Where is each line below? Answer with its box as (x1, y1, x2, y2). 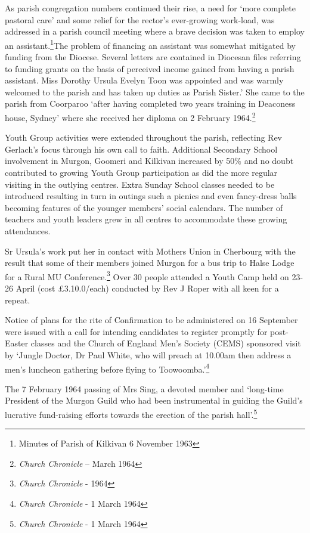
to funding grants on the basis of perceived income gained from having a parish (5, 62, 294, 75)
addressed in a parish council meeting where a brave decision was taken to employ (5, 25, 305, 38)
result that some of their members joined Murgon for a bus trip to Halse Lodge (5, 256, 294, 269)
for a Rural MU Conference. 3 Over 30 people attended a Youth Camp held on (5, 268, 289, 283)
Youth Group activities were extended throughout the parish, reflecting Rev (5, 131, 283, 144)
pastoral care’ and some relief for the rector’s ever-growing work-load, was (5, 13, 275, 26)
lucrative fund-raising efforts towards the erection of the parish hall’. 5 (5, 407, 258, 420)
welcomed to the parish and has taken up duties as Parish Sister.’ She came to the (5, 85, 305, 98)
